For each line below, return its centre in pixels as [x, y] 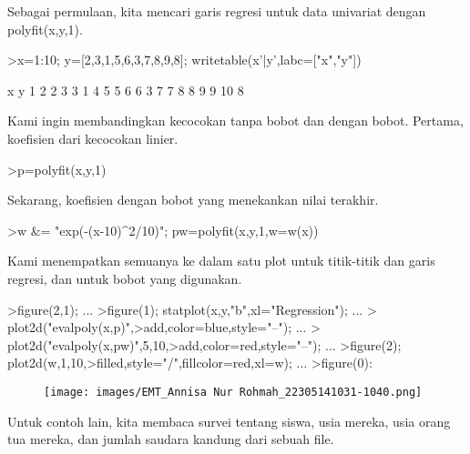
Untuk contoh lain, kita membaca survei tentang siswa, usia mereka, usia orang [229, 421]
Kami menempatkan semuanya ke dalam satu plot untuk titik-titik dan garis [221, 261]
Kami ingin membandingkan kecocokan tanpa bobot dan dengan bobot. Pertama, [235, 121]
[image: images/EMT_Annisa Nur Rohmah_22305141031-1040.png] [233, 392]
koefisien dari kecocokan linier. [93, 138]
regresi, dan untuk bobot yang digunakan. [125, 278]
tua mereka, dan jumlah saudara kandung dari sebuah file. [171, 439]
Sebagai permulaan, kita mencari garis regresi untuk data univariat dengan [217, 11]
